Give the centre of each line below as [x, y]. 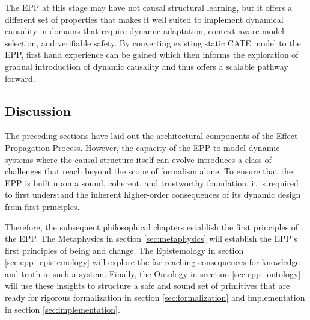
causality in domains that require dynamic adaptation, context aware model [145, 31]
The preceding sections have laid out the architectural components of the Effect [151, 136]
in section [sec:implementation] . [62, 309]
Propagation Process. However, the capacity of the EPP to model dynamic [142, 147]
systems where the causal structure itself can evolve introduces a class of [138, 159]
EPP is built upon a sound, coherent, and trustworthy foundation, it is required [152, 183]
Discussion [38, 110]
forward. [20, 78]
